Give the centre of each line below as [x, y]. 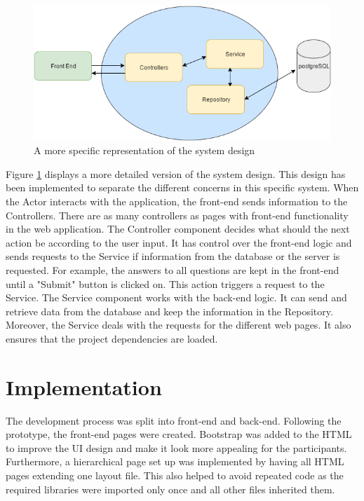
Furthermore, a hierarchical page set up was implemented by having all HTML [175, 461]
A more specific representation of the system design [144, 150]
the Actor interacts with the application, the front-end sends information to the [177, 201]
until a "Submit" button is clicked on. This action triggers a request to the [165, 283]
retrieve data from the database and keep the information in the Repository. [169, 311]
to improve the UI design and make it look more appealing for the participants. [176, 447]
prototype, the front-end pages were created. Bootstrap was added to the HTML [179, 434]
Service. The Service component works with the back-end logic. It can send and [176, 297]
